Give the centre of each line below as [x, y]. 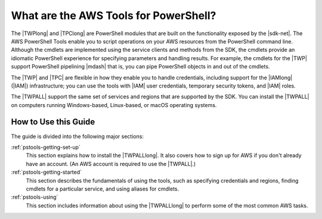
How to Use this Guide [53, 122]
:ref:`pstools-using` [35, 197]
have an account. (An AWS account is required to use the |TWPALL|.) [111, 164]
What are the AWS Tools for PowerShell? [114, 15]
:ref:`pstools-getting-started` [47, 172]
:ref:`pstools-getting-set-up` [46, 147]
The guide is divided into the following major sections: [78, 136]
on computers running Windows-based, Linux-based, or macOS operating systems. [114, 105]
